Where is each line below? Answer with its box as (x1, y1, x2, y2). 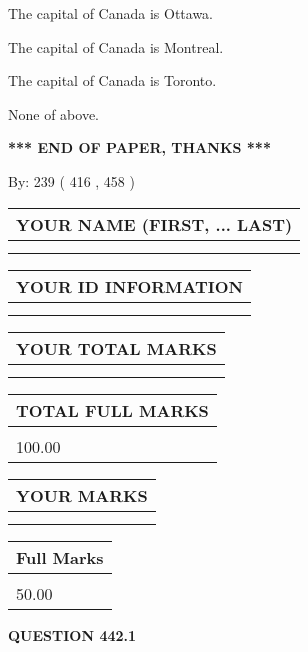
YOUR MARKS (16, 483, 148, 507)
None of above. (8, 103, 99, 124)
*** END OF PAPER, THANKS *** (8, 137, 271, 158)
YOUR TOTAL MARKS (16, 336, 217, 360)
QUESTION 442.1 (8, 624, 137, 645)
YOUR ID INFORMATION (16, 274, 243, 298)
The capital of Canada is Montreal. (8, 36, 224, 57)
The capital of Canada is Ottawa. (8, 3, 214, 23)
